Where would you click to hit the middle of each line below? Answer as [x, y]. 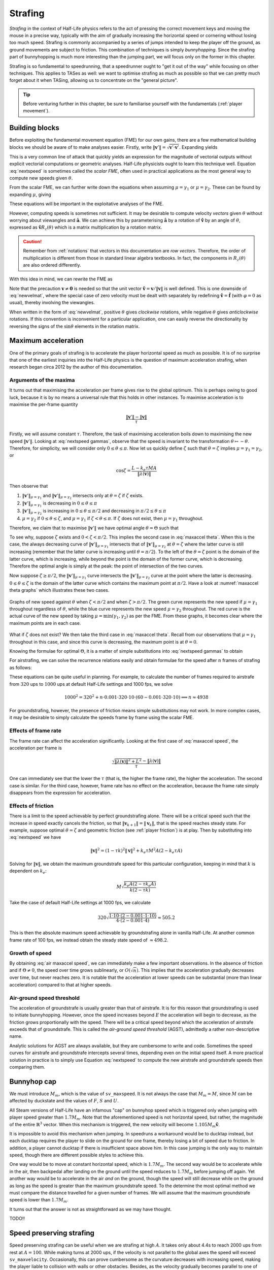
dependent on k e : [28, 871]
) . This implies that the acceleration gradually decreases [195, 970]
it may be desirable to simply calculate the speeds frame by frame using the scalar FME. [101, 718]
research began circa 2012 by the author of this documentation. [76, 367]
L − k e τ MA [144, 468]
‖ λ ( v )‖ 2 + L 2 [128, 761]
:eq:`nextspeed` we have [35, 837]
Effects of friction [31, 806]
